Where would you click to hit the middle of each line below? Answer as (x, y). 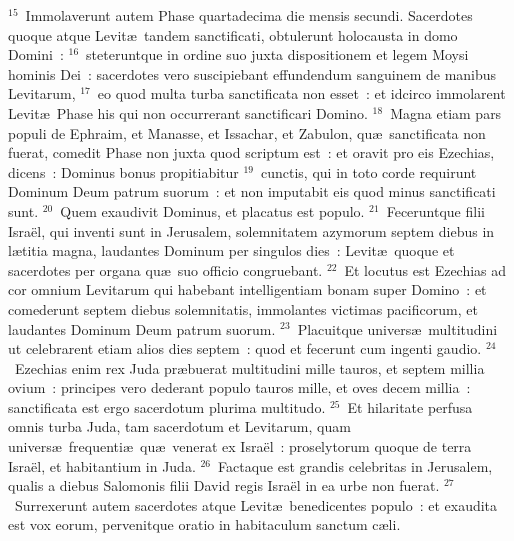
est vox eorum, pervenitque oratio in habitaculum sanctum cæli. (204, 524)
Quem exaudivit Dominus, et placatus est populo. (212, 210)
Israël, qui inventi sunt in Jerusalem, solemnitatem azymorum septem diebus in (251, 230)
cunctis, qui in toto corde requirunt (369, 171)
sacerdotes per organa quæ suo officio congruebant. (165, 269)
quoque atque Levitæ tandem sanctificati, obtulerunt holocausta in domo (233, 34)
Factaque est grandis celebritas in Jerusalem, (355, 465)
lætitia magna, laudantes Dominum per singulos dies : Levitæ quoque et (231, 250)
